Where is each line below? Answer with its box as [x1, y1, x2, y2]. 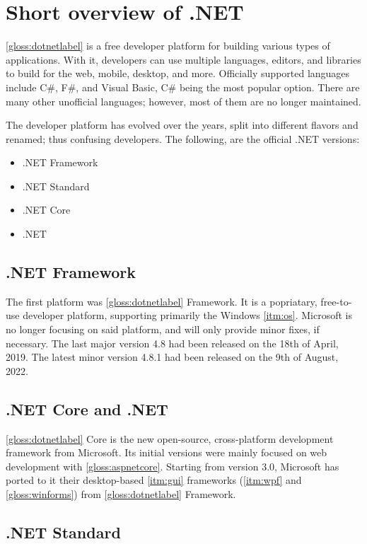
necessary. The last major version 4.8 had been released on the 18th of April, [6, 335, 339, 350]
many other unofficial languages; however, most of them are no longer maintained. [6, 93, 361, 108]
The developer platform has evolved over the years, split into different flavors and [6, 117, 359, 132]
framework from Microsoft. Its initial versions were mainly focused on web [6, 445, 327, 460]
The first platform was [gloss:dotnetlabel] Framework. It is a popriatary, [6, 294, 318, 308]
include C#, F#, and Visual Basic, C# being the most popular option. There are [6, 79, 360, 94]
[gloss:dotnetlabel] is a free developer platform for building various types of [6, 38, 330, 53]
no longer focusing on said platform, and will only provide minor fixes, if [6, 322, 320, 337]
